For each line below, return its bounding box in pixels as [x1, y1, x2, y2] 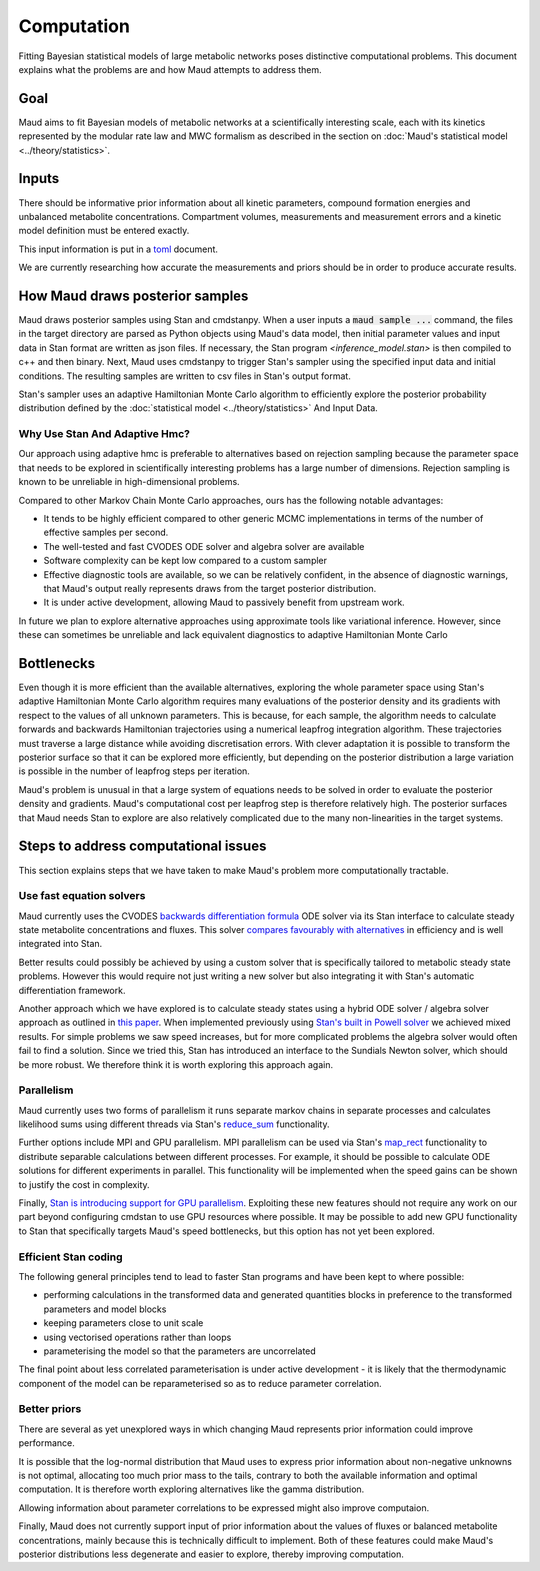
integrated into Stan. [18, 938, 103, 950]
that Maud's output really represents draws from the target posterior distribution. [43, 583, 377, 594]
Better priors [18, 1402, 82, 1416]
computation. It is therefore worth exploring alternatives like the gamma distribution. [18, 1483, 365, 1495]
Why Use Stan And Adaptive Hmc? [18, 427, 190, 441]
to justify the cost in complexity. [18, 1178, 150, 1190]
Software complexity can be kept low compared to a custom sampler [43, 555, 328, 567]
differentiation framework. [18, 984, 126, 996]
